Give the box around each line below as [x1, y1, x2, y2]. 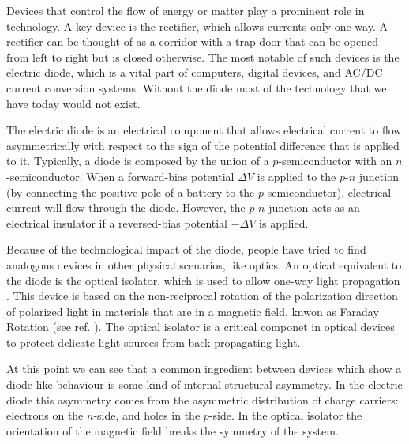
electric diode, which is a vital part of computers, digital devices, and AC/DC [6, 64, 383, 81]
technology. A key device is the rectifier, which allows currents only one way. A [6, 17, 388, 34]
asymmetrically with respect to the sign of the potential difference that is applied [6, 137, 400, 153]
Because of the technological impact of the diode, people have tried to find [6, 241, 366, 258]
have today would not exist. [6, 95, 141, 111]
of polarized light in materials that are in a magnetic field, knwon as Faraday [6, 303, 379, 319]
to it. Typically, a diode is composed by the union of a [6, 152, 269, 169]
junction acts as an [268, 199, 360, 216]
